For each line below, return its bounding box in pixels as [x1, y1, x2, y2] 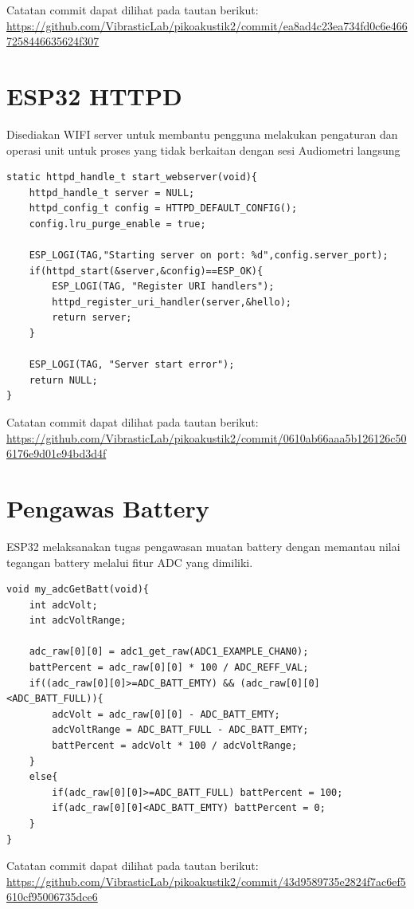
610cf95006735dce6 [6, 888, 98, 905]
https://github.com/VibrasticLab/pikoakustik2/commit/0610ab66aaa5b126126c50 [6, 429, 407, 446]
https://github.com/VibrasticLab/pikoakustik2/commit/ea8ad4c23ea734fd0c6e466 [6, 17, 408, 33]
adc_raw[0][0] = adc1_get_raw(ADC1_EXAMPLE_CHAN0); [29, 646, 309, 658]
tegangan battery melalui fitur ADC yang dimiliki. [6, 553, 253, 570]
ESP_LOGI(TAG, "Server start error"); [29, 359, 235, 371]
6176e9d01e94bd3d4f [6, 445, 107, 462]
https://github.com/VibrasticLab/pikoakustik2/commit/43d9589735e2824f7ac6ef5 [6, 872, 406, 889]
